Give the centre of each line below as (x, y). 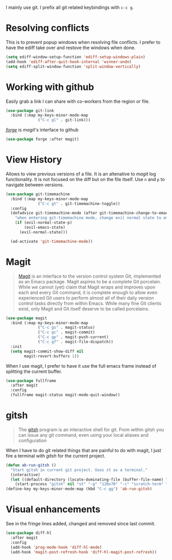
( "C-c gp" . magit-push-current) (73, 337)
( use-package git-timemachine (38, 194)
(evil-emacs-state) (45, 228)
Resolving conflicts (48, 28)
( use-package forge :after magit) (43, 139)
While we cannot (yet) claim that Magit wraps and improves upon (87, 287)
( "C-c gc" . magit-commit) (67, 332)
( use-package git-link (30, 110)
